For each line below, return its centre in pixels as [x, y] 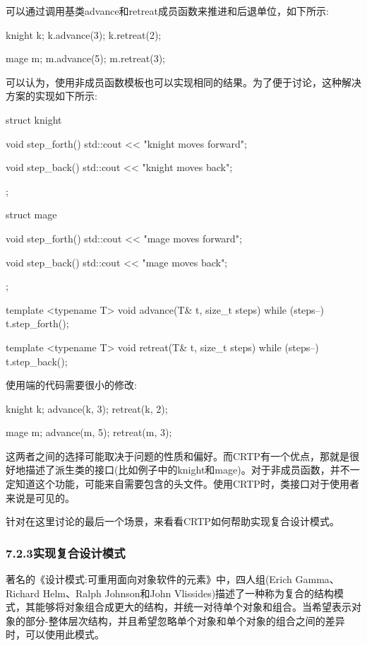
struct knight [34, 119]
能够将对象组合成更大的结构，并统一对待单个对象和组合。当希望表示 [193, 607]
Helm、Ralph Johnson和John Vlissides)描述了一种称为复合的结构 [188, 593]
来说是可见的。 [40, 497]
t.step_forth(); [37, 323]
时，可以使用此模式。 [55, 634]
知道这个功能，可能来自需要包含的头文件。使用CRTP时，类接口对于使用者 [187, 484]
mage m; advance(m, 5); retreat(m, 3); [89, 432]
